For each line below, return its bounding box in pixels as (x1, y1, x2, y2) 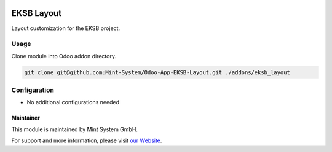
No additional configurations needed (26, 99, 120, 106)
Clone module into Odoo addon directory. (11, 52, 117, 59)
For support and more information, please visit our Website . (11, 137, 162, 144)
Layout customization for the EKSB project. (11, 25, 120, 32)
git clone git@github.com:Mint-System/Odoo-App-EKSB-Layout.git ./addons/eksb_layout (24, 69, 290, 76)
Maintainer (11, 114, 40, 122)
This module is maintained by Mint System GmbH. (11, 126, 138, 133)
